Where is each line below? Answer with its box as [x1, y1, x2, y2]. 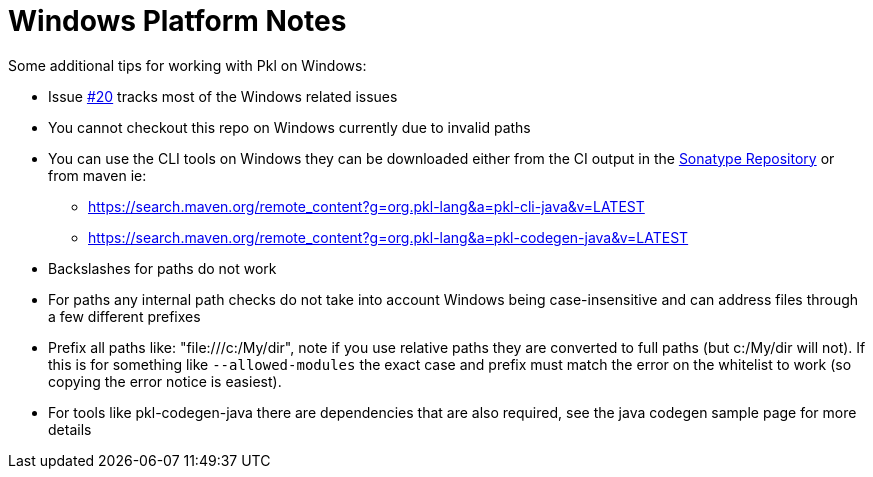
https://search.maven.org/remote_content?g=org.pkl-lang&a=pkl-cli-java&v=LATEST [88, 197, 645, 215]
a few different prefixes [48, 307, 201, 325]
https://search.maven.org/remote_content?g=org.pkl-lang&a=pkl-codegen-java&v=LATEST [88, 228, 689, 246]
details [48, 420, 92, 438]
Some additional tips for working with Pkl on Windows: [8, 56, 367, 74]
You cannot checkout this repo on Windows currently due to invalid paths [48, 118, 531, 136]
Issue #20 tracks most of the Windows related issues [48, 87, 398, 105]
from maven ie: [48, 166, 147, 184]
